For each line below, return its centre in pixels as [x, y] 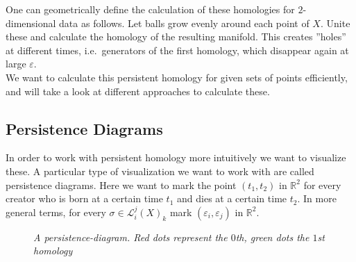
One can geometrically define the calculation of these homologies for [150, 9]
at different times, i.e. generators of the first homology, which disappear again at [177, 50]
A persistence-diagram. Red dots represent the [130, 237]
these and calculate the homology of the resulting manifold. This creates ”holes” [176, 36]
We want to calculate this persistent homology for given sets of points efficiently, [177, 77]
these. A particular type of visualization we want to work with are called [160, 171]
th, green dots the [272, 237]
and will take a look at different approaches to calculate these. [138, 91]
